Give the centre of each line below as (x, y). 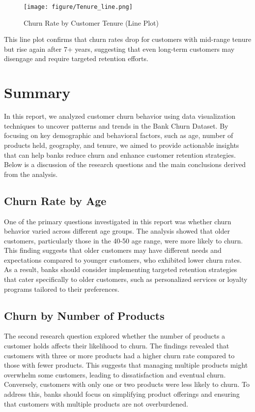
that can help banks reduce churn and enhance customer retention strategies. (120, 154)
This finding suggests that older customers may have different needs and (113, 250)
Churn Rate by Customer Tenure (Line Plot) (91, 22)
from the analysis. (31, 174)
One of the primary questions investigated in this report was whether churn (118, 221)
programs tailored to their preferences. (62, 289)
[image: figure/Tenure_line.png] (78, 7)
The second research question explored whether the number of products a (115, 336)
